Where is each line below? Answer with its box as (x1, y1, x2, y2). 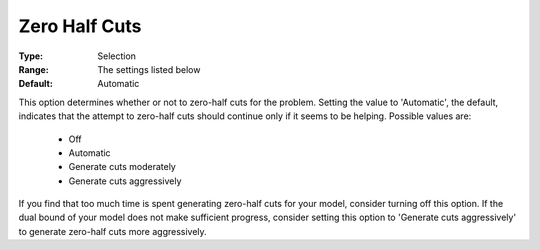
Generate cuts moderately (68, 161, 177, 173)
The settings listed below (97, 63, 201, 75)
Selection (97, 50, 137, 62)
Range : (18, 63, 49, 75)
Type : (18, 50, 44, 62)
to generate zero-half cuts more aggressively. (18, 225, 207, 237)
